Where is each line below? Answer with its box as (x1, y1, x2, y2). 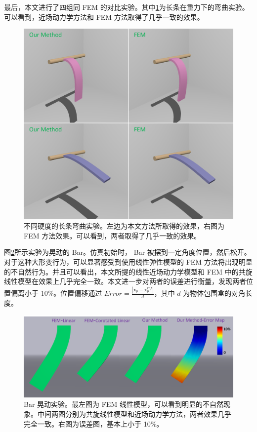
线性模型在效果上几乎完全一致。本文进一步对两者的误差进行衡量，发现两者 (4, 276, 246, 286)
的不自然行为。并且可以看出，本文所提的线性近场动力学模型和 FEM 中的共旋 (4, 266, 253, 276)
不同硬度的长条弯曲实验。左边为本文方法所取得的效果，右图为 (24, 221, 224, 231)
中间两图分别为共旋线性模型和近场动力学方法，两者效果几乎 (37, 409, 231, 419)
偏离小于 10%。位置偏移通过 (10, 288, 102, 298)
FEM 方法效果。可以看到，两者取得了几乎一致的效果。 (24, 230, 201, 240)
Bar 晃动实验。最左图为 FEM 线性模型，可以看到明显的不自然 (24, 399, 223, 409)
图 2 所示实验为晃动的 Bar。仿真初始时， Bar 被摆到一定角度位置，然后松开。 (4, 247, 251, 257)
